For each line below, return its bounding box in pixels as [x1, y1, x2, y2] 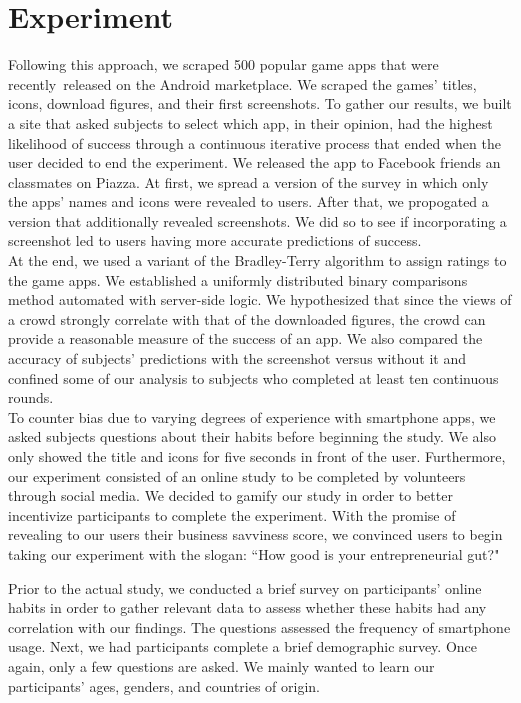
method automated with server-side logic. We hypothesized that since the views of [8, 289, 512, 310]
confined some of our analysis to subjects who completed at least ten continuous [8, 367, 499, 388]
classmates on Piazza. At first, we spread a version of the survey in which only [8, 171, 489, 192]
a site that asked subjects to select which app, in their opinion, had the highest [8, 112, 493, 133]
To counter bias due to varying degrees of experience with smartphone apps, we [8, 406, 496, 427]
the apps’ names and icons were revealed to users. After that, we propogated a [8, 191, 489, 212]
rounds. [8, 387, 54, 408]
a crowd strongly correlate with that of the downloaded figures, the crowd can [8, 308, 486, 329]
